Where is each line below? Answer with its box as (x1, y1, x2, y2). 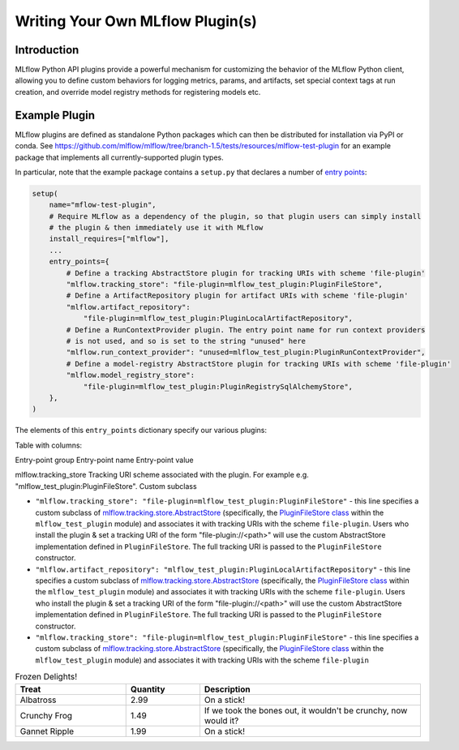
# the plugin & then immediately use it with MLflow (49, 223, 264, 233)
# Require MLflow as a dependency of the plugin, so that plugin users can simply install (49, 212, 422, 221)
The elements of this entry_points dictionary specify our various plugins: (15, 426, 268, 435)
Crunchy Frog (19, 709, 73, 721)
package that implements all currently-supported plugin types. (15, 152, 225, 162)
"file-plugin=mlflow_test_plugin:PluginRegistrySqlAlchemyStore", (83, 382, 353, 391)
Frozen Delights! (15, 671, 77, 683)
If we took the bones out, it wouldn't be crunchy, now (204, 705, 408, 716)
